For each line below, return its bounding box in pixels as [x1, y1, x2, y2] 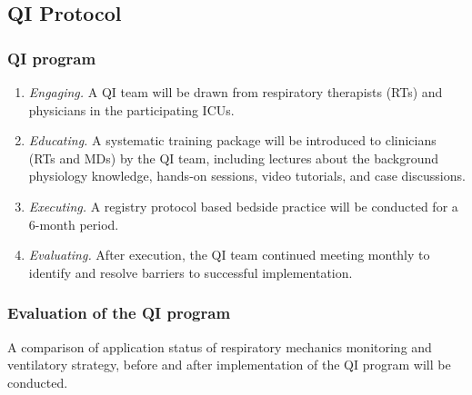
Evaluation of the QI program [7, 301, 231, 324]
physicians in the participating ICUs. [28, 100, 235, 119]
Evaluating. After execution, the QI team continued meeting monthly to [28, 245, 430, 264]
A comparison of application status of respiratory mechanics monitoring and [7, 337, 432, 356]
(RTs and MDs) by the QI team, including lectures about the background [28, 148, 439, 167]
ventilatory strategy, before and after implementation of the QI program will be [7, 355, 451, 374]
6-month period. [28, 214, 119, 233]
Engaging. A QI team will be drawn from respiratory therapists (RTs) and [28, 83, 443, 101]
